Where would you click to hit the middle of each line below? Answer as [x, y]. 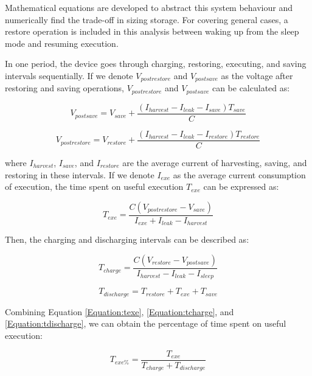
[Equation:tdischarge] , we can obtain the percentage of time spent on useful [146, 323]
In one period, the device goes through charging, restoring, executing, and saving [156, 64]
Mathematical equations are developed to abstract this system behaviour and [149, 7]
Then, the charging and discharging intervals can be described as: [127, 239]
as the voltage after [257, 75]
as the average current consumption [239, 174]
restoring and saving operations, [64, 88]
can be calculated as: [251, 88]
